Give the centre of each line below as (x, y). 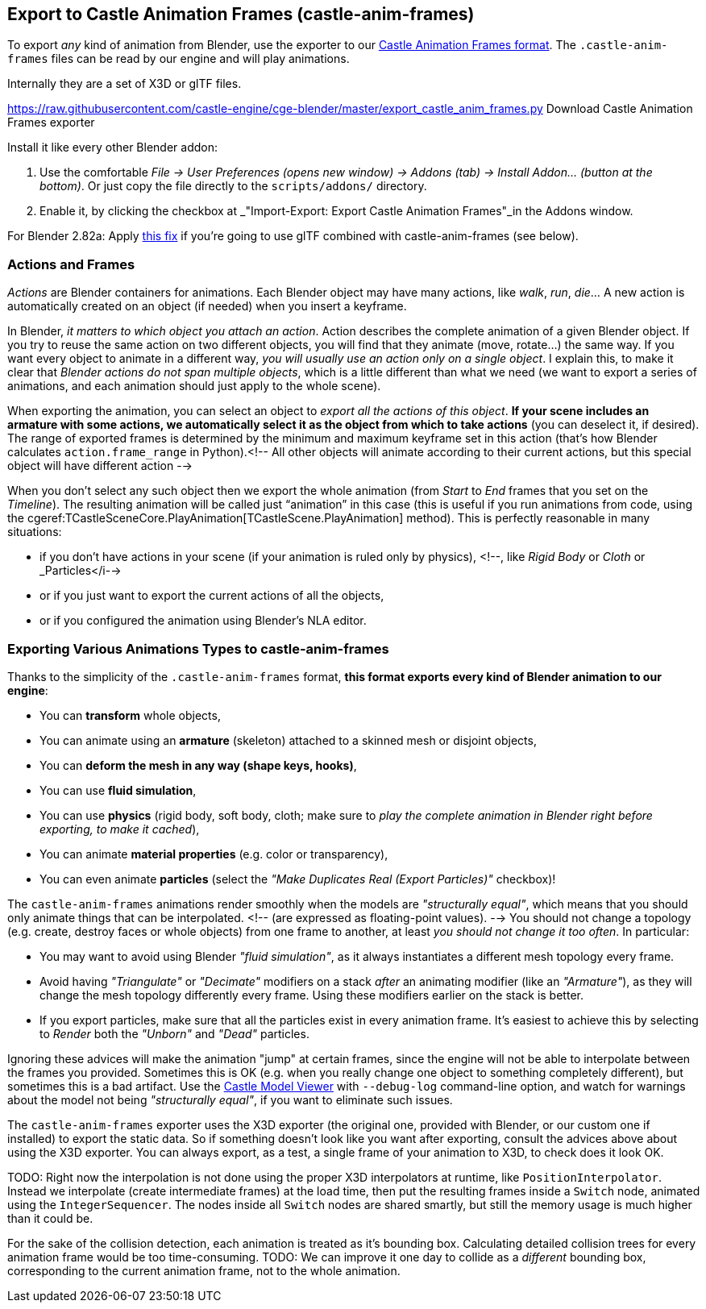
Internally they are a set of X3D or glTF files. (125, 84)
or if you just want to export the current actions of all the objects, (212, 596)
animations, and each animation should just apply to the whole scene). (194, 386)
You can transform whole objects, (130, 715)
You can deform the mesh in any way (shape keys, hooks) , (198, 765)
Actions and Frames (71, 264)
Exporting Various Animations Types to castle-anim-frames (198, 648)
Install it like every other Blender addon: (113, 148)
